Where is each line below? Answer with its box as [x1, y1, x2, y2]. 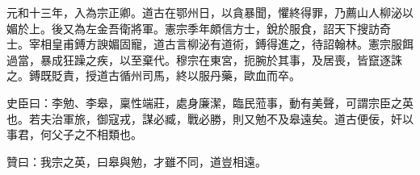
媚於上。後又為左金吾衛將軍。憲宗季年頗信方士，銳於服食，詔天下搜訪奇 [6, 19, 391, 36]
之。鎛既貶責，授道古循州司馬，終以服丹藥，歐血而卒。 [6, 67, 300, 84]
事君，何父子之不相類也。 [6, 126, 142, 143]
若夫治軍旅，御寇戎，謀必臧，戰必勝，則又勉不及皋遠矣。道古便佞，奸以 [28, 110, 414, 127]
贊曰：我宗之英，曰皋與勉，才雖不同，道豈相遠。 [6, 152, 267, 169]
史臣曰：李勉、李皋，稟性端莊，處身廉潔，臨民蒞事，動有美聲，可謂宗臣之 [6, 94, 402, 110]
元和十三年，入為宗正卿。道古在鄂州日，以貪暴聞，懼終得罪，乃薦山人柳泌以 [6, 4, 414, 20]
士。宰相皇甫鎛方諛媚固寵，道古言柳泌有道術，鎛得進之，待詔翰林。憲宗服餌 [6, 35, 414, 52]
